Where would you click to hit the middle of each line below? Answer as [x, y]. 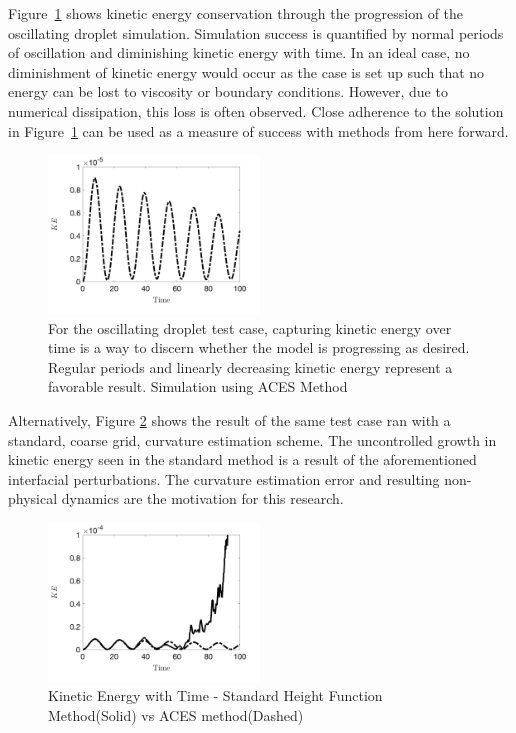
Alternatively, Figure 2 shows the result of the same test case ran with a [229, 419]
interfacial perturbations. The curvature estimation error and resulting [224, 478]
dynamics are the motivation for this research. [202, 498]
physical [33, 498]
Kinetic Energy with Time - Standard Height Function [215, 695]
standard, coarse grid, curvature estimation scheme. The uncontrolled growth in [252, 439]
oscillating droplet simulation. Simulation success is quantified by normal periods [256, 32]
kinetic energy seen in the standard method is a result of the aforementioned [242, 459]
